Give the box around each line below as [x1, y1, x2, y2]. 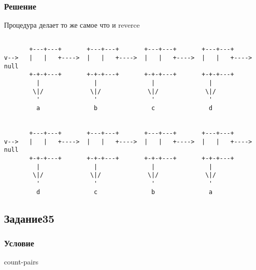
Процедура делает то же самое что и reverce [4, 20, 140, 30]
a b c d [36, 105, 213, 112]
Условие [4, 236, 34, 249]
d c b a [36, 188, 213, 196]
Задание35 [4, 210, 55, 226]
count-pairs [4, 256, 39, 267]
